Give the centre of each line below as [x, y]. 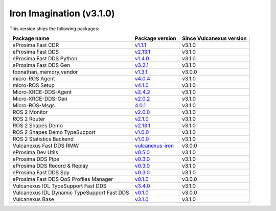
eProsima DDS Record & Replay [51, 166]
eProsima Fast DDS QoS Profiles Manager [63, 179]
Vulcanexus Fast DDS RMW [46, 146]
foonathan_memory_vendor [45, 72]
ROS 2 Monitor [30, 112]
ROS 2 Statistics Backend [43, 139]
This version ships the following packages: [54, 29]
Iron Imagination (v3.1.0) [62, 13]
